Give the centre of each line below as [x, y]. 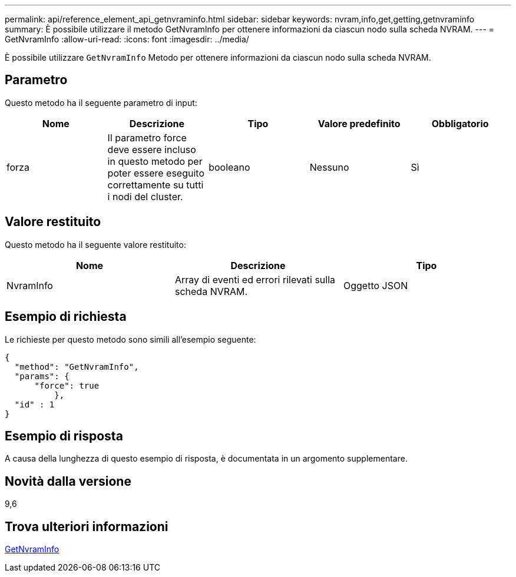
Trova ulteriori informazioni [87, 526]
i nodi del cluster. [145, 196]
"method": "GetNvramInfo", [77, 367]
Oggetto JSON [376, 285]
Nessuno [329, 167]
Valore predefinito [359, 123]
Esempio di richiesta [66, 317]
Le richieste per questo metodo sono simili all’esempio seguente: [130, 339]
